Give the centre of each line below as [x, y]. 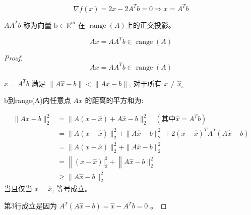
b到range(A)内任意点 [38, 100]
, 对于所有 [145, 83]
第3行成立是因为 [30, 206]
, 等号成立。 [72, 189]
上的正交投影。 [150, 24]
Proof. [13, 57]
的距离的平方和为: [114, 100]
